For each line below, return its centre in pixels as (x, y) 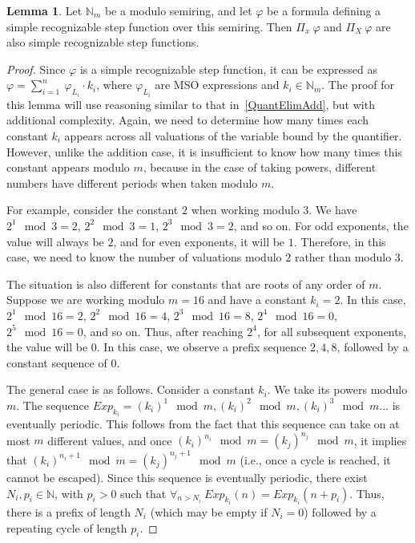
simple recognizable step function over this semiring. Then (149, 26)
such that (143, 493)
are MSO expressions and (217, 85)
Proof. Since (36, 69)
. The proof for (358, 85)
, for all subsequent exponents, (332, 331)
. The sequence (52, 405)
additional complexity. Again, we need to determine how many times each (187, 120)
